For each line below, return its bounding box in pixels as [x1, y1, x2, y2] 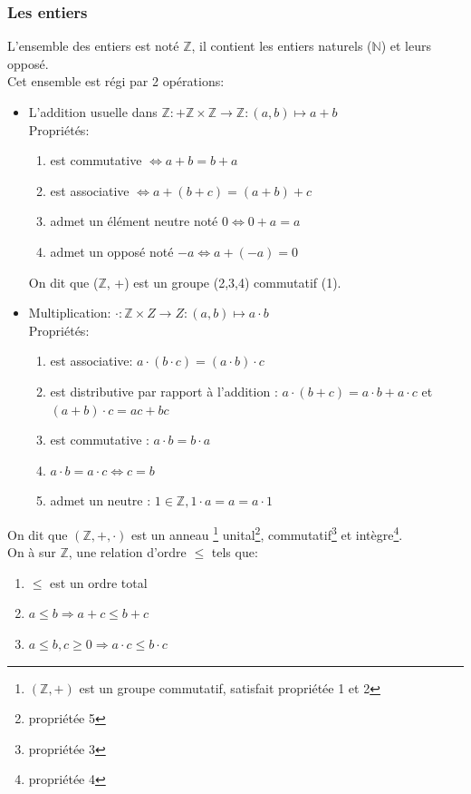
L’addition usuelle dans [28, 103, 158, 121]
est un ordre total [50, 573, 148, 592]
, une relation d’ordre [68, 543, 187, 562]
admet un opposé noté [50, 241, 174, 260]
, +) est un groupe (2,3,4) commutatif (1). [106, 272, 341, 291]
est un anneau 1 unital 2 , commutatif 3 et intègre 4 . [130, 522, 403, 544]
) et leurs [380, 36, 431, 55]
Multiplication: [28, 303, 111, 322]
